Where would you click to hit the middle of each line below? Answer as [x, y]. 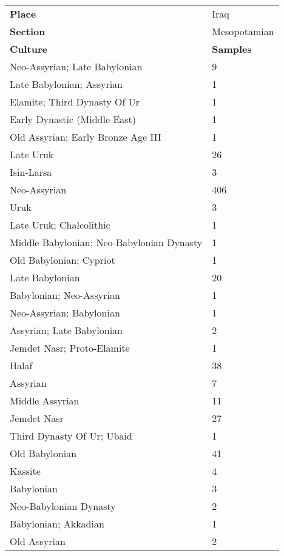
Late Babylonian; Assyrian [66, 84]
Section [28, 31]
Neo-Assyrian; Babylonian [65, 313]
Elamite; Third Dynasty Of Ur [75, 102]
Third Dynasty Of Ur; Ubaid [71, 436]
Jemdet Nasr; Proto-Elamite [70, 348]
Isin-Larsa [31, 172]
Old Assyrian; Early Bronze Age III [86, 137]
